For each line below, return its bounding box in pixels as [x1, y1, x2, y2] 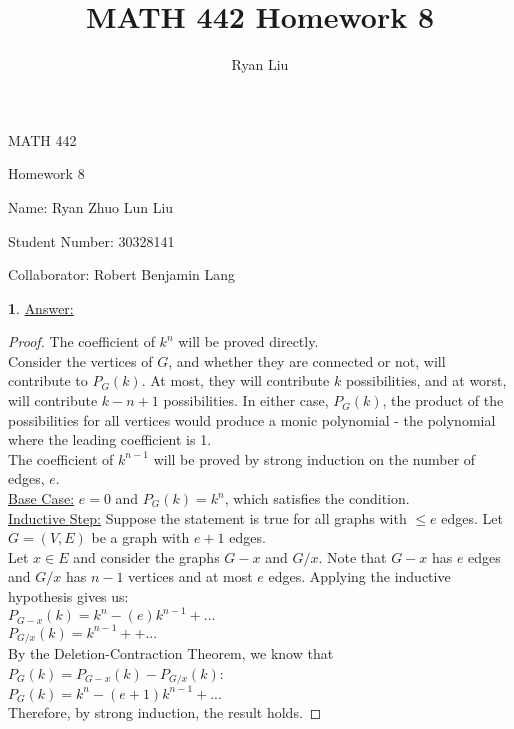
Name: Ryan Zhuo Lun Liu [8, 196, 174, 217]
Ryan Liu [231, 54, 289, 75]
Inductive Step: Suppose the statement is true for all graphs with [8, 507, 407, 528]
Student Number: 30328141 [8, 230, 175, 251]
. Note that [318, 546, 387, 567]
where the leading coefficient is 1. [8, 429, 212, 450]
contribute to [8, 370, 88, 391]
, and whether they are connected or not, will [168, 350, 446, 371]
